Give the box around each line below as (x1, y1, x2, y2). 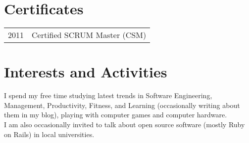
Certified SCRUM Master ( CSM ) (32, 29, 147, 41)
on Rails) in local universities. (4, 129, 95, 139)
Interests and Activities (4, 62, 167, 82)
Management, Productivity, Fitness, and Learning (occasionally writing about (4, 100, 240, 110)
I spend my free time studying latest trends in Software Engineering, (4, 90, 212, 101)
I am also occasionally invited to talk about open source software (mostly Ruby (4, 119, 245, 130)
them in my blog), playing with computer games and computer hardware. (4, 109, 227, 120)
